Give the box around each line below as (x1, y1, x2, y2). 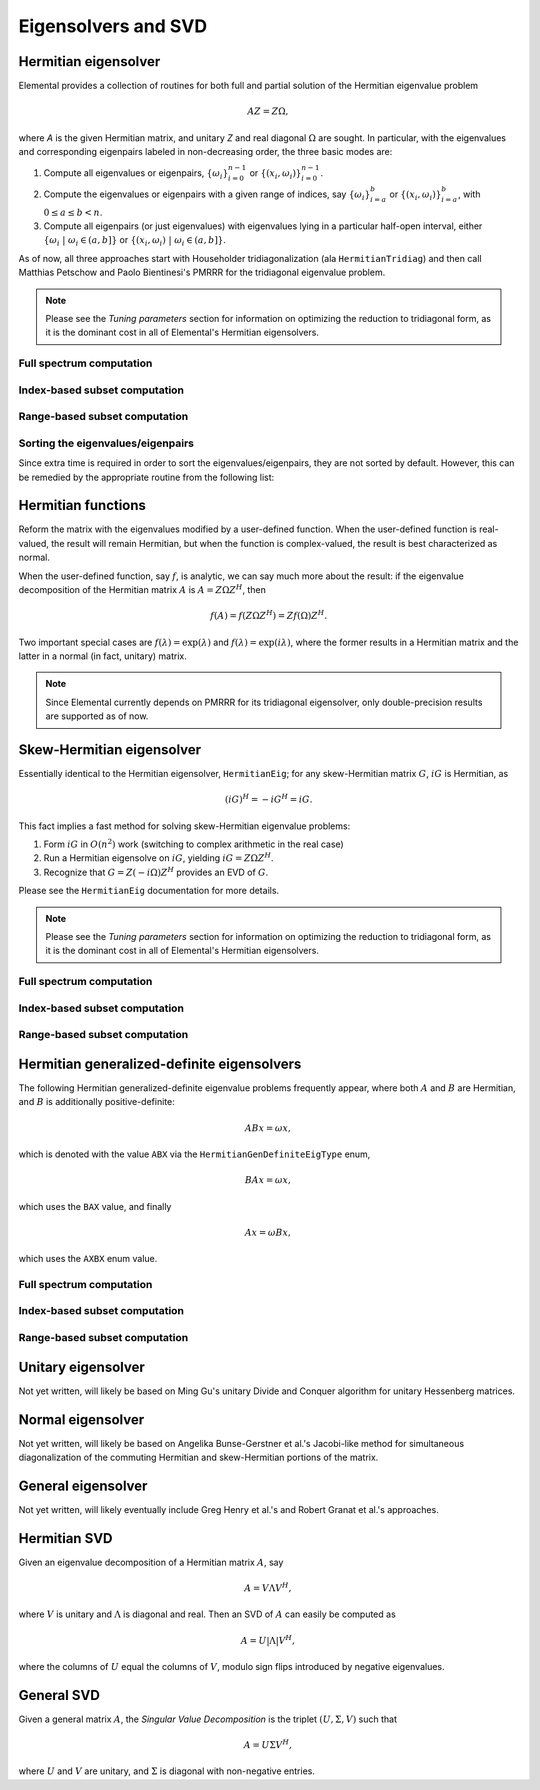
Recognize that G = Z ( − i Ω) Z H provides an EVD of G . (43, 865, 269, 878)
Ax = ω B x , (244, 1226, 292, 1238)
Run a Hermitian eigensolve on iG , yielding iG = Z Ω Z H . (43, 851, 274, 864)
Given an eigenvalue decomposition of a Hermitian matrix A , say (18, 1556, 284, 1568)
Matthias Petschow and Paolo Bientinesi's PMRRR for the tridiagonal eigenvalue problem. (18, 266, 386, 279)
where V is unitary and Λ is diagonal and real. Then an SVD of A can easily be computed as (18, 1608, 397, 1620)
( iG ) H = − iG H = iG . (225, 792, 313, 805)
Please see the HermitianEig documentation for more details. (18, 885, 280, 897)
